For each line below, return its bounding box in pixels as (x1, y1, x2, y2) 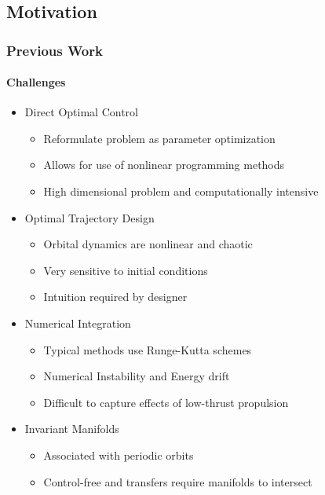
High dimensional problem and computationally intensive (43, 183, 319, 199)
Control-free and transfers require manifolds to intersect (43, 473, 312, 489)
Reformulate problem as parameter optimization (43, 130, 276, 146)
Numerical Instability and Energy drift (43, 368, 230, 384)
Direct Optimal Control (24, 104, 138, 120)
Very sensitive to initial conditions (43, 262, 208, 278)
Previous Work (6, 40, 103, 60)
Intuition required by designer (43, 288, 188, 305)
